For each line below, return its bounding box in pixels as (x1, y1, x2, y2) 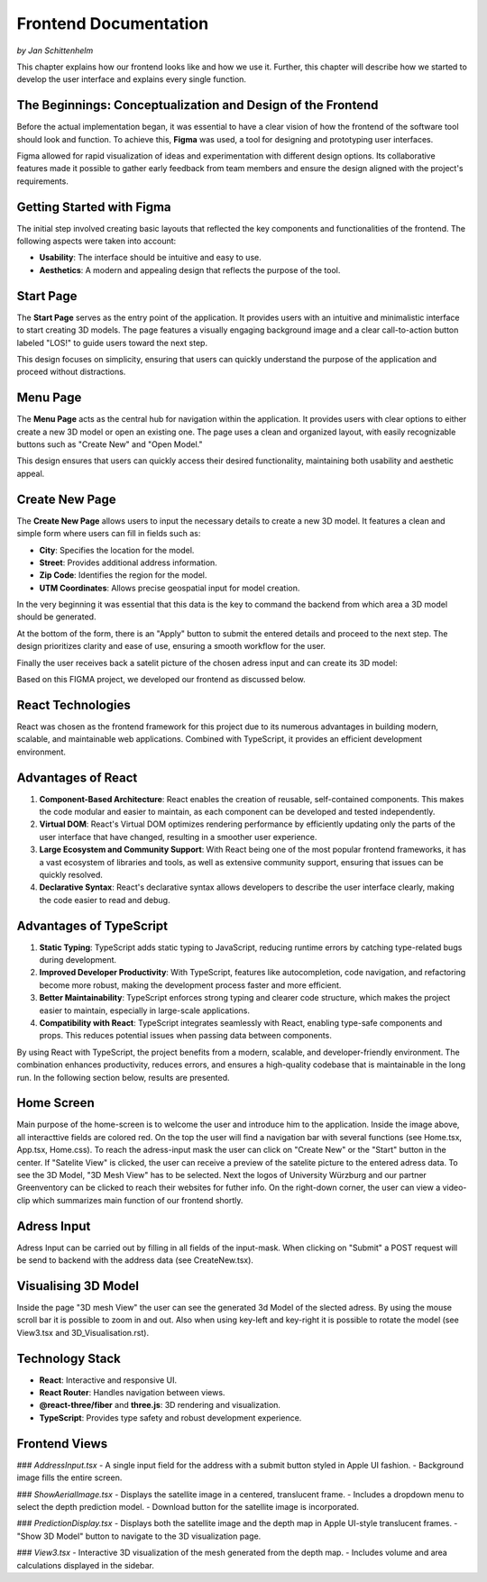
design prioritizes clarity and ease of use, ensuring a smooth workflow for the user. (16, 641, 326, 652)
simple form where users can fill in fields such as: (16, 528, 201, 539)
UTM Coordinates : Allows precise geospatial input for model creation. (39, 582, 300, 593)
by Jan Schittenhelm (16, 45, 94, 56)
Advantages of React (16, 770, 138, 785)
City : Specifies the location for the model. (39, 544, 195, 555)
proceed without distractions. (16, 366, 126, 378)
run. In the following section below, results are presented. (16, 1072, 230, 1083)
